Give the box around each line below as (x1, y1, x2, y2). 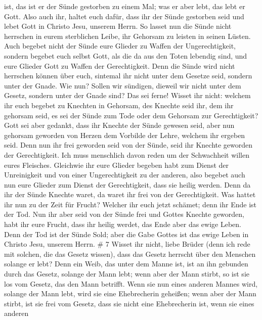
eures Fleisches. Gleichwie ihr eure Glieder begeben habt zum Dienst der (4, 159, 229, 170)
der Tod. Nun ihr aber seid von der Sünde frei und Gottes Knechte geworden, (4, 209, 244, 219)
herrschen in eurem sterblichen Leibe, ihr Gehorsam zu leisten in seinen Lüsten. (4, 30, 251, 41)
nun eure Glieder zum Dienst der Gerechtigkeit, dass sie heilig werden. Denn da (4, 179, 251, 190)
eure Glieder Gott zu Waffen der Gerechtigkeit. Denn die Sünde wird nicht (4, 60, 235, 71)
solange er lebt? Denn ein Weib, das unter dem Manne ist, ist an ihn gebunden (4, 258, 248, 269)
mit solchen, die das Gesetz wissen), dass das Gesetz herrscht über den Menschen (4, 248, 256, 259)
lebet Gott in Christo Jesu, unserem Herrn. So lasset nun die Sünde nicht (4, 21, 232, 31)
